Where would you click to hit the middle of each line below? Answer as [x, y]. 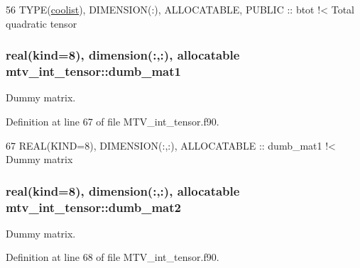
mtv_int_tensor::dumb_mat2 [93, 207]
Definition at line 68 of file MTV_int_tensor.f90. [113, 257]
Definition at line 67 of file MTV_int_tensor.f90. [113, 121]
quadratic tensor [42, 23]
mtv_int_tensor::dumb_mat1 [93, 71]
